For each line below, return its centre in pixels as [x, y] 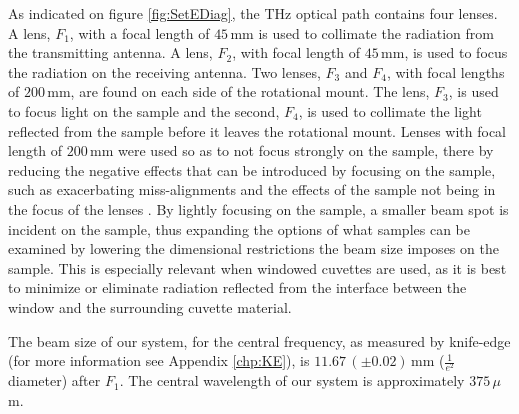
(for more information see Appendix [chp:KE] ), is [159, 360]
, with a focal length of [139, 32]
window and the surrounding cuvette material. [150, 306]
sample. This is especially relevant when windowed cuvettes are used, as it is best [257, 267]
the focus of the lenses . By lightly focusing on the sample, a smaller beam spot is [258, 208]
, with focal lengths [445, 71]
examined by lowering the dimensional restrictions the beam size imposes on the [253, 248]
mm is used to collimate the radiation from [362, 32]
